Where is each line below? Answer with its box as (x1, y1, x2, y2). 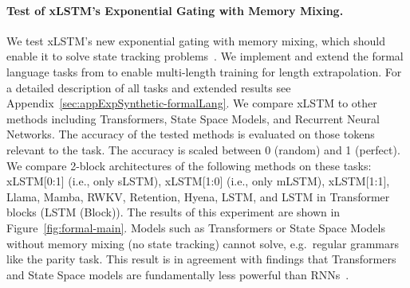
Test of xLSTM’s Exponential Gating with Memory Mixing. (6, 2, 344, 18)
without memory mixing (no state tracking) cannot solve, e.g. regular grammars (6, 235, 400, 251)
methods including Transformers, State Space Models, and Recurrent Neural (6, 110, 380, 126)
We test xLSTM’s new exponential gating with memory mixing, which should (6, 32, 385, 49)
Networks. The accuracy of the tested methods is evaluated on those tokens (6, 126, 375, 142)
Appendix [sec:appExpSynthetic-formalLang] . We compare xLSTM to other (6, 95, 377, 111)
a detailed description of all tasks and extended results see (6, 79, 291, 95)
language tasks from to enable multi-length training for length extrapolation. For (6, 63, 402, 80)
